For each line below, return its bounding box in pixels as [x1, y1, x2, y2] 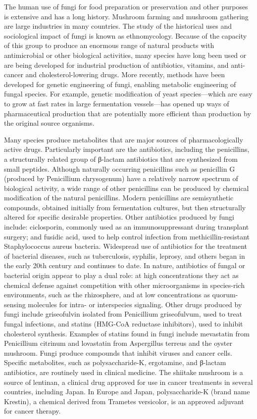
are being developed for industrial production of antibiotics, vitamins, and [4, 59, 229, 70]
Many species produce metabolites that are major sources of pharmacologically [4, 134, 243, 144]
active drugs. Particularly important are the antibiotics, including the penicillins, [4, 144, 250, 154]
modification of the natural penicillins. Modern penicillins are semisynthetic [4, 192, 234, 203]
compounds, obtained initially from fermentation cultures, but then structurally [4, 202, 246, 212]
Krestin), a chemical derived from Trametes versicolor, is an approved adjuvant [4, 396, 244, 406]
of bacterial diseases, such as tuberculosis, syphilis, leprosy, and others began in [4, 250, 245, 261]
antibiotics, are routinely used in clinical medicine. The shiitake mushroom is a [4, 367, 243, 377]
